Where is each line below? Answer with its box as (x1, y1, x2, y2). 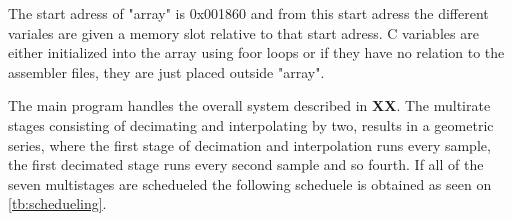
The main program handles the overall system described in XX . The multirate (8, 95, 491, 116)
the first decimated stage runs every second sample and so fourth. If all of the (8, 154, 484, 175)
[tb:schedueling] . (8, 193, 107, 214)
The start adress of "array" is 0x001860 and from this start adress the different (8, 3, 489, 23)
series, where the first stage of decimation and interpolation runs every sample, (8, 134, 491, 155)
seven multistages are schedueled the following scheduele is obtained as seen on (8, 173, 492, 194)
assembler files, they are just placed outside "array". (8, 61, 325, 82)
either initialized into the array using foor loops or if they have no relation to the (8, 42, 505, 63)
